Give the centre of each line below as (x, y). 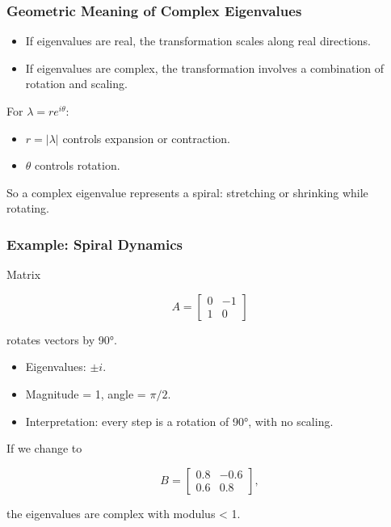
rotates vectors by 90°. (62, 339)
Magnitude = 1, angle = (86, 393)
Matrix (24, 274)
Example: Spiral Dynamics (95, 244)
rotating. (28, 208)
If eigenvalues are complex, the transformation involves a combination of (205, 67)
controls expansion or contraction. (146, 138)
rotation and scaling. (76, 84)
